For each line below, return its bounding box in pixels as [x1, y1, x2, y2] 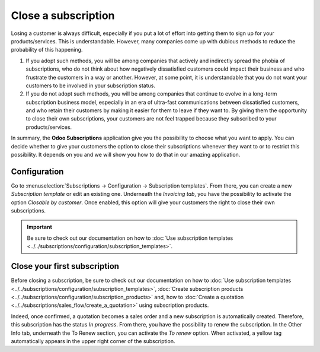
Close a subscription [11, 9, 115, 22]
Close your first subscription [11, 261, 120, 271]
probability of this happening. [11, 46, 83, 53]
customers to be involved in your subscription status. [25, 82, 155, 89]
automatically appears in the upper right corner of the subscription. [11, 337, 175, 344]
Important [27, 223, 53, 231]
